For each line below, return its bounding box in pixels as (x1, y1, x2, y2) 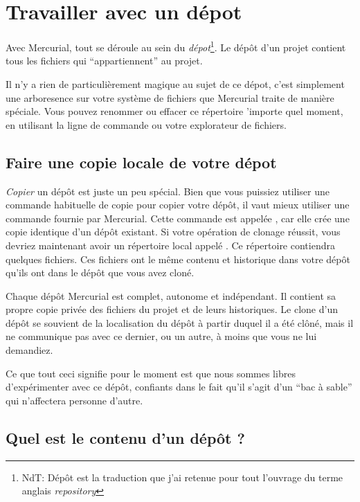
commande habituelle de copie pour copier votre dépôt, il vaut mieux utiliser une (6, 197, 350, 212)
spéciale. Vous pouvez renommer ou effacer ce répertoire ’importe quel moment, (6, 104, 343, 118)
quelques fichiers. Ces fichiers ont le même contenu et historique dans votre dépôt (6, 251, 350, 266)
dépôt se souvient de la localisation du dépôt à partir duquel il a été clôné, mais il (6, 315, 354, 330)
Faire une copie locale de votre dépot (6, 151, 277, 172)
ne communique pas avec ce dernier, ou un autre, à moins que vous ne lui (6, 329, 317, 343)
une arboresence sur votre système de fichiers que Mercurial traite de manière (6, 90, 334, 105)
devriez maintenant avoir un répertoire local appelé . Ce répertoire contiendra (6, 237, 335, 252)
